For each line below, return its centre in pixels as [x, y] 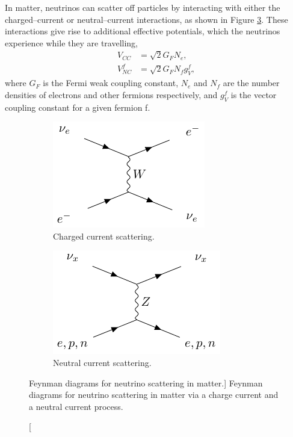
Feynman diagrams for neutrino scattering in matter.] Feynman [146, 383]
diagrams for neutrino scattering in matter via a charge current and [154, 395]
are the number [251, 83]
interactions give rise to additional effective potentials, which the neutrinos [143, 31]
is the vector [254, 94]
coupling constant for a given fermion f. [78, 107]
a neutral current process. [76, 406]
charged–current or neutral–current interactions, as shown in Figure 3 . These [146, 19]
